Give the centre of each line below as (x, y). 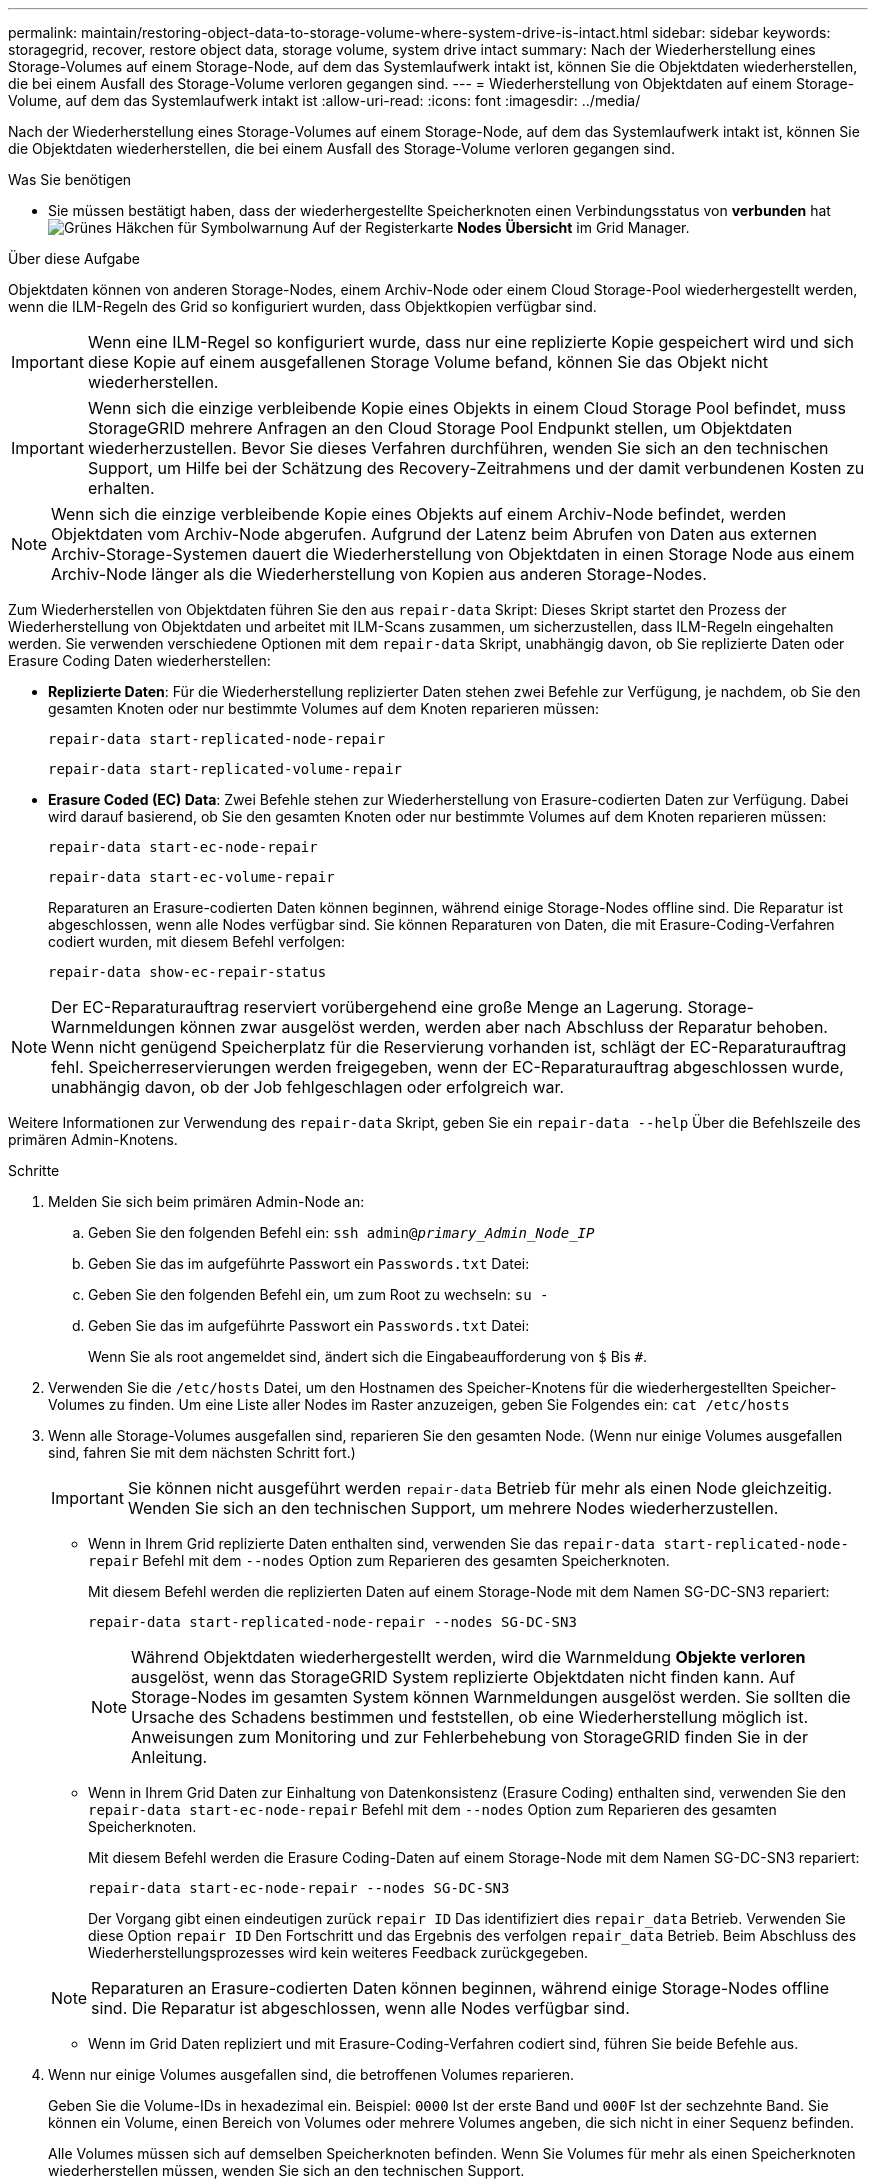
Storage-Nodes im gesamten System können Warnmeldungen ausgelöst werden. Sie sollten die (491, 1697)
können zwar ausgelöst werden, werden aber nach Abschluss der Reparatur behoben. (503, 1027)
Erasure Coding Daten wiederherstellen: (139, 660)
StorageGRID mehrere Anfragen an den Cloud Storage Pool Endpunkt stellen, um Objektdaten (440, 428)
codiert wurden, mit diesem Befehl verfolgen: (197, 941)
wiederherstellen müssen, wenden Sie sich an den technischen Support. (286, 2170)
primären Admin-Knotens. (93, 1139)
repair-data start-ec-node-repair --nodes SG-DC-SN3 (299, 1888)
